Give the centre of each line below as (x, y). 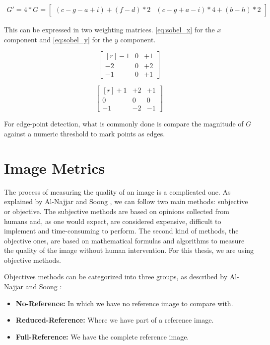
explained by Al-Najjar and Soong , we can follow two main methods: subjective (126, 201)
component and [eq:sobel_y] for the (58, 39)
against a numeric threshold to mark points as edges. (85, 133)
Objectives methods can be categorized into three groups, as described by (116, 277)
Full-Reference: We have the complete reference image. (102, 336)
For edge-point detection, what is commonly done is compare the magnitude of (124, 124)
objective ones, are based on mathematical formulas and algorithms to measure (124, 240)
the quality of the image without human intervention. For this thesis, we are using (129, 250)
